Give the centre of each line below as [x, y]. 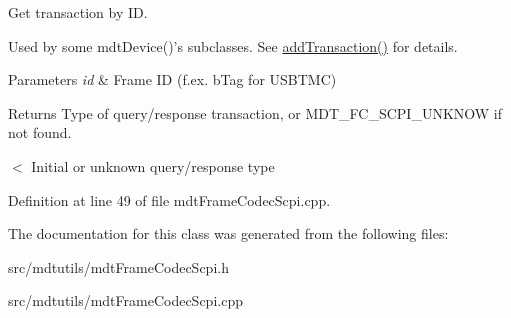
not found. [40, 132]
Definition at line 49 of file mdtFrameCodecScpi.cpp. [169, 199]
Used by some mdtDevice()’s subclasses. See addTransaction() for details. [233, 45]
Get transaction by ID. [78, 12]
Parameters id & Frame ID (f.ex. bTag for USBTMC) [172, 79]
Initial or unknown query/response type [153, 165]
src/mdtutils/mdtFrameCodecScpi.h [118, 266]
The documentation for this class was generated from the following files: [228, 233]
